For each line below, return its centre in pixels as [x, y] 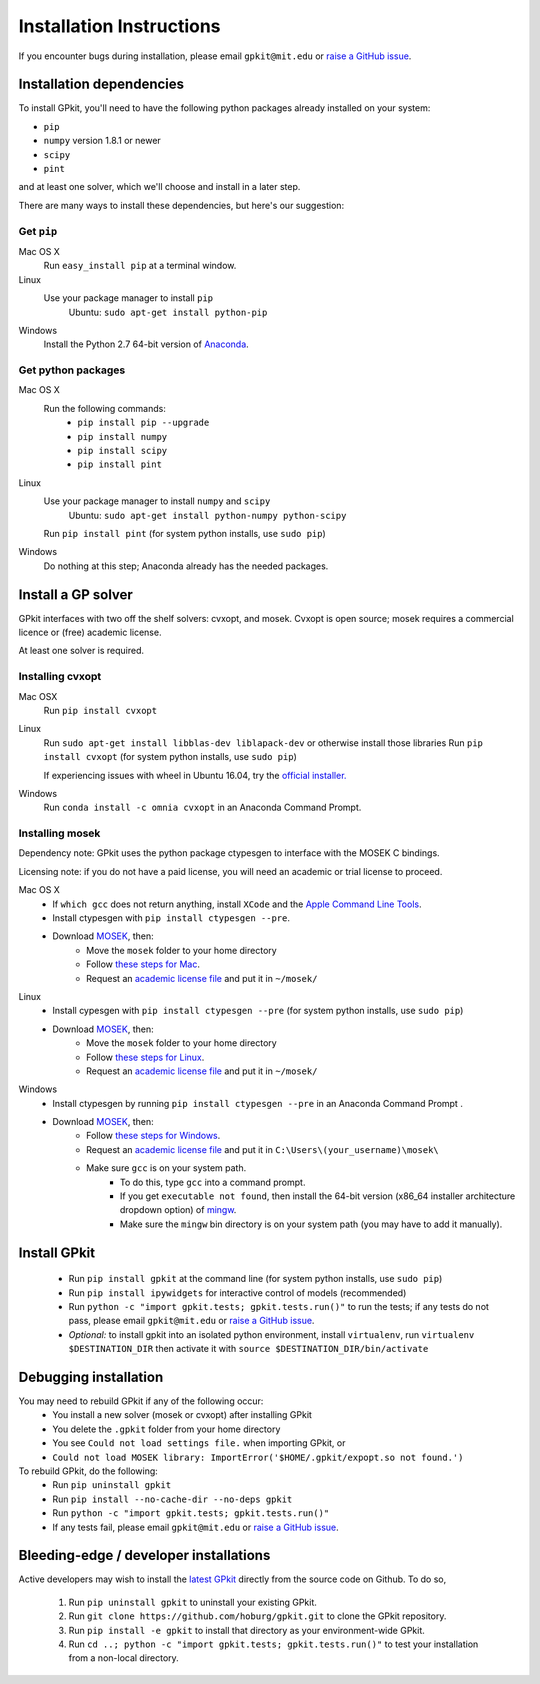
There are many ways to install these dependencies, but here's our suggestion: [181, 205]
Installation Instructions [119, 26]
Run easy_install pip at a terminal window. [140, 266]
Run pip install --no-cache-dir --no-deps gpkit [172, 1499]
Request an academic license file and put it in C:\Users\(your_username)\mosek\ [262, 1149]
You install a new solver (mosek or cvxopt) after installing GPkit [182, 1415]
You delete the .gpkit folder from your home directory [166, 1429]
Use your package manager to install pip [128, 298]
